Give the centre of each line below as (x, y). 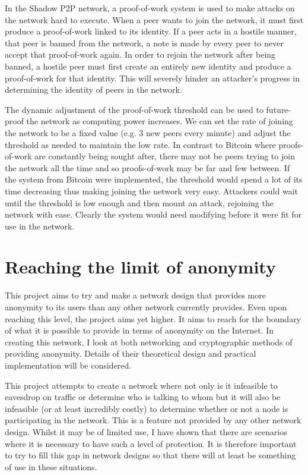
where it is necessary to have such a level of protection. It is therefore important (151, 443)
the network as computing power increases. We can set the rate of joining (160, 121)
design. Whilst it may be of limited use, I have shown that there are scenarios (146, 431)
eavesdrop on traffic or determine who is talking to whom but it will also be (143, 397)
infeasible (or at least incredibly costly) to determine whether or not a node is (147, 408)
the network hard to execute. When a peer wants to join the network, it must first (154, 19)
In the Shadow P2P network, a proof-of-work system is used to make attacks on (150, 8)
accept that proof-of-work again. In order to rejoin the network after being (140, 54)
